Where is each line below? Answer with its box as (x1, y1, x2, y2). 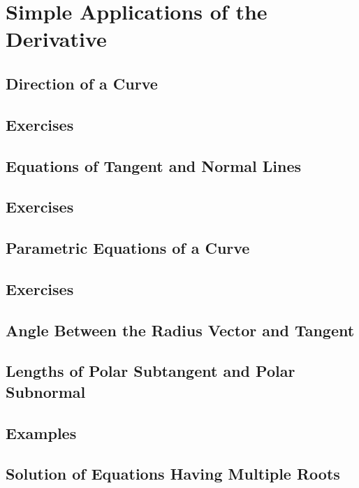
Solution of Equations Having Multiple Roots (6, 463, 340, 485)
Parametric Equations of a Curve (6, 237, 250, 259)
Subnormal (6, 380, 86, 402)
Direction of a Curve (6, 72, 158, 94)
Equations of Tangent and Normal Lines (6, 155, 302, 176)
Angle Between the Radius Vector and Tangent (6, 319, 355, 340)
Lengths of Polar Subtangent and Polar (6, 360, 295, 382)
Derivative (6, 24, 107, 53)
